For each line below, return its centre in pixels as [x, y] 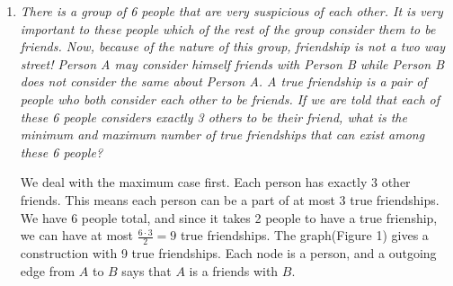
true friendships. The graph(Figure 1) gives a [304, 235]
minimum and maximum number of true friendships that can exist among [222, 134]
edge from [48, 270]
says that [147, 270]
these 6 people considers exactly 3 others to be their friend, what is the [213, 116]
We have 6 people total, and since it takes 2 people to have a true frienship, [229, 217]
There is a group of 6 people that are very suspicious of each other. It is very [231, 11]
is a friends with [234, 270]
